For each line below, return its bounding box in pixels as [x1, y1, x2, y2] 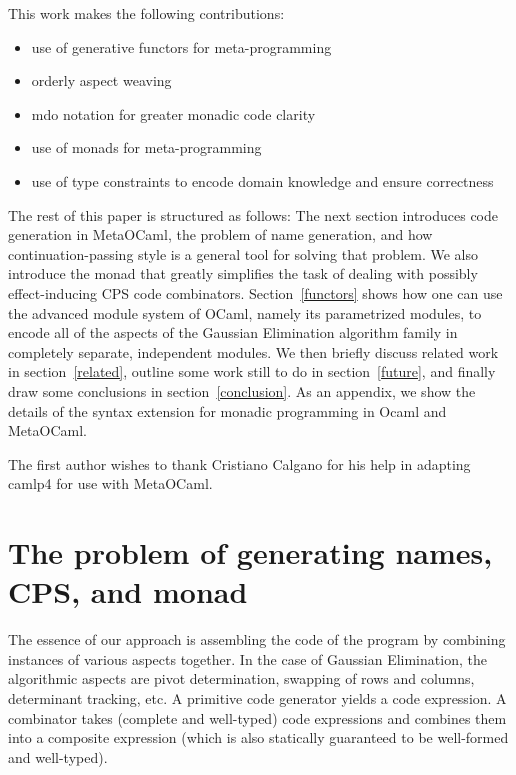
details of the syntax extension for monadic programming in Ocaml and [8, 400, 447, 421]
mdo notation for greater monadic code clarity [31, 103, 316, 124]
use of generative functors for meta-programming [31, 36, 332, 57]
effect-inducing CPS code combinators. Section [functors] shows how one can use [8, 282, 503, 303]
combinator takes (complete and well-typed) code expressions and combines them [8, 707, 507, 728]
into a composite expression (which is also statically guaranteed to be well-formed [8, 727, 509, 748]
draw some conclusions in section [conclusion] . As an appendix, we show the [8, 380, 476, 401]
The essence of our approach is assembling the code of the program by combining [8, 629, 506, 650]
